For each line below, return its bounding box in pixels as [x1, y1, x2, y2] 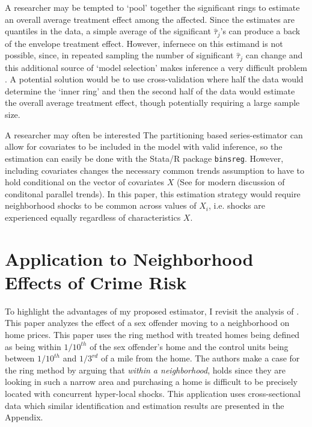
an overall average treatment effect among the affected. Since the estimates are [5, 13, 295, 25]
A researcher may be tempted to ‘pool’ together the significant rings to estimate [5, 1, 300, 13]
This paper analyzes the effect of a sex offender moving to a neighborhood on [5, 316, 290, 329]
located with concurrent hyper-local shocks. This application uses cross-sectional [5, 387, 301, 399]
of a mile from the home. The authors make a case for [100, 352, 300, 364]
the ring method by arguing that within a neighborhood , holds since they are [5, 363, 286, 376]
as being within [5, 340, 61, 352]
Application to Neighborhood [5, 246, 254, 271]
